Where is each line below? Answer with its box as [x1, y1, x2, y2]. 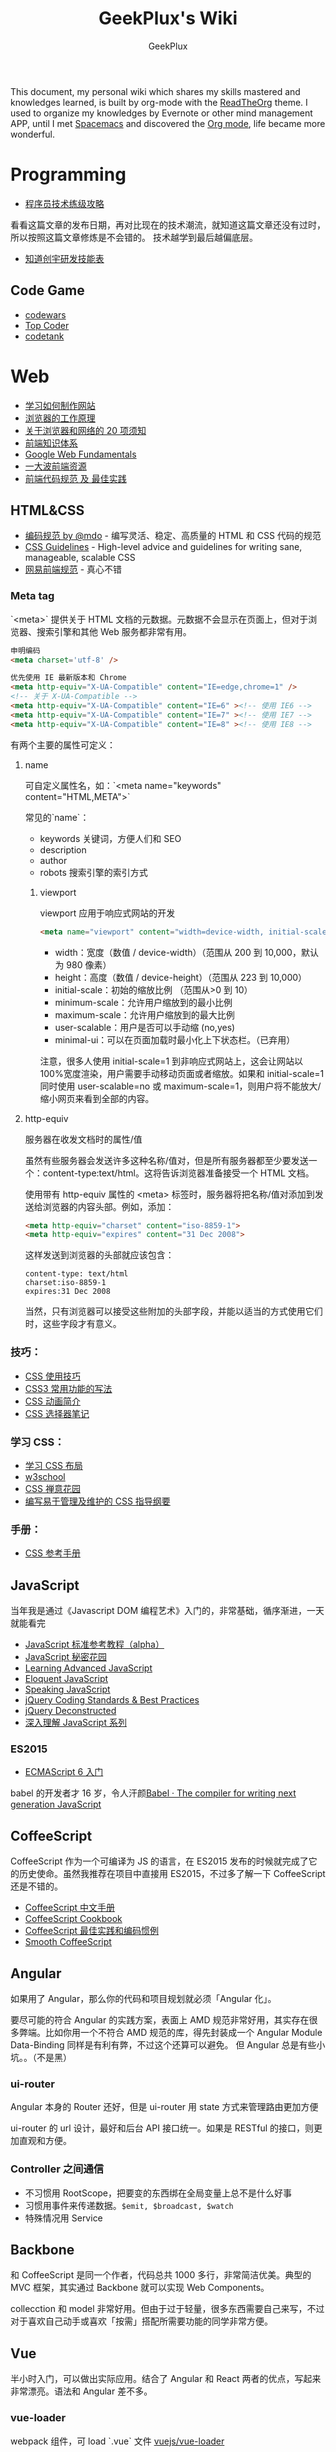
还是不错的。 [10, 1880, 63, 1892]
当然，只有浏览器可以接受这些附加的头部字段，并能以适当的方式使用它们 [24, 1305, 323, 1317]
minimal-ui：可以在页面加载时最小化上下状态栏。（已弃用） [54, 1033, 296, 1046]
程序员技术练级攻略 [24, 197, 105, 209]
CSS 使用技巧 [24, 1370, 81, 1382]
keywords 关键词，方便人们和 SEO [39, 832, 182, 844]
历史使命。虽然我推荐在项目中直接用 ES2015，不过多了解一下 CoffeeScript [18, 1868, 326, 1880]
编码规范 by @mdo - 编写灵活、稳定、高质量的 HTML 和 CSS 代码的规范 [24, 530, 322, 542]
